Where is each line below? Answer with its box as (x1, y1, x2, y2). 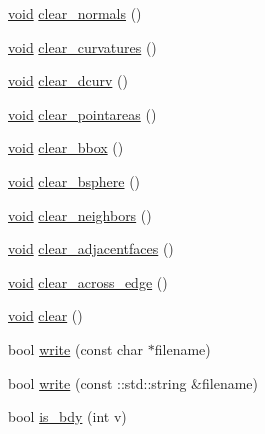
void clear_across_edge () (8, 271, 168, 292)
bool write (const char (8, 338, 144, 359)
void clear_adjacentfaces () (8, 238, 174, 259)
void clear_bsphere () (8, 170, 141, 191)
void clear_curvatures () (8, 36, 157, 57)
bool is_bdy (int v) (8, 406, 127, 427)
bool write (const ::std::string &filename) (8, 372, 259, 393)
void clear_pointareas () (8, 103, 157, 124)
